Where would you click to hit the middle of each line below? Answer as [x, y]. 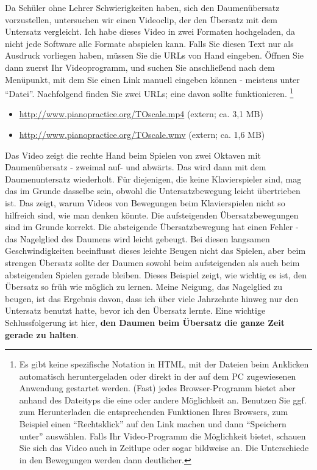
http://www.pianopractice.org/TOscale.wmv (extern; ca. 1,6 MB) [142, 134]
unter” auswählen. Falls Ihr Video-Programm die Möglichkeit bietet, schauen [162, 436]
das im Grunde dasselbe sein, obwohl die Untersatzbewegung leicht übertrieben [153, 191]
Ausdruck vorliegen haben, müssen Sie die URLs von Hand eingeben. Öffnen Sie [154, 55]
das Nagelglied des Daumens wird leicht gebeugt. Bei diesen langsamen [137, 238]
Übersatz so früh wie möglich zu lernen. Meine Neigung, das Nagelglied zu [144, 287]
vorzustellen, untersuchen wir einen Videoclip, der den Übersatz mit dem [141, 19]
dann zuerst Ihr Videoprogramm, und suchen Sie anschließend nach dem [140, 67]
